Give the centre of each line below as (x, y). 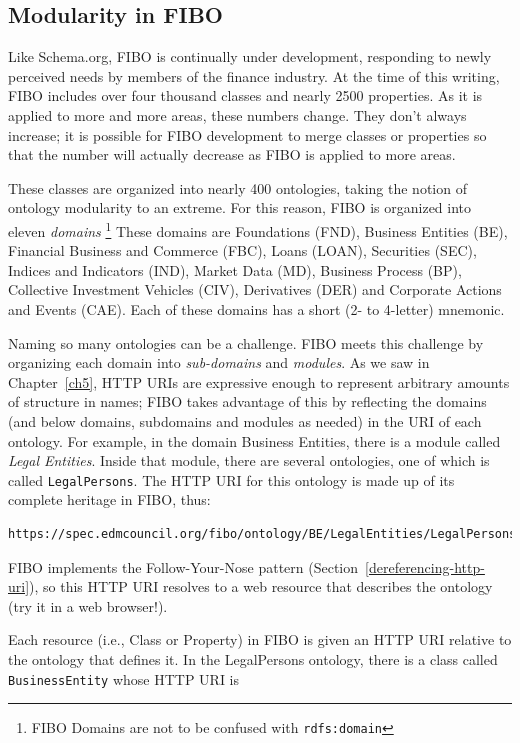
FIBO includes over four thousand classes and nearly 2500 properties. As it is (245, 95)
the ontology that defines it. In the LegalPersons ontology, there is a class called (253, 658)
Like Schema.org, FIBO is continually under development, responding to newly (250, 56)
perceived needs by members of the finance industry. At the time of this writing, (254, 75)
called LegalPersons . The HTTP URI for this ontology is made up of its (231, 479)
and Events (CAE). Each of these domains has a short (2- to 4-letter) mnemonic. (256, 308)
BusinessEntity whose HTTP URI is (124, 678)
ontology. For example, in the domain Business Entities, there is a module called (254, 440)
